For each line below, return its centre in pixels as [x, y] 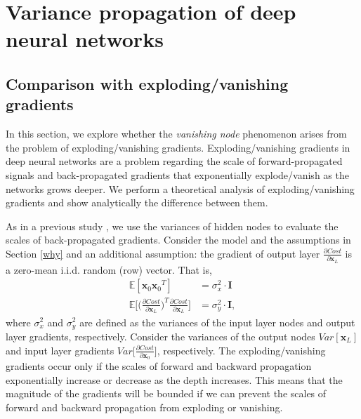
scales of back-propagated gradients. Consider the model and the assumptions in [178, 240]
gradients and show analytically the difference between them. [137, 202]
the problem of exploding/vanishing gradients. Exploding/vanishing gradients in [178, 147]
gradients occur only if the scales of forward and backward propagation [159, 366]
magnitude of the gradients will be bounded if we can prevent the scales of [166, 393]
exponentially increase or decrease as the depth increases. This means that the [174, 379]
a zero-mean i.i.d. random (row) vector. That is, [109, 269]
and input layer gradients [60, 350]
